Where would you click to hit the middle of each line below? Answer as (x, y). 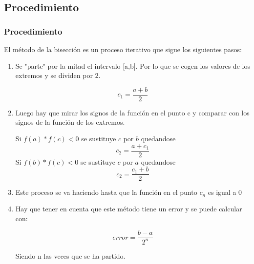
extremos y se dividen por (54, 75)
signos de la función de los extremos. (70, 122)
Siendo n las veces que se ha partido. (70, 255)
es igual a (222, 192)
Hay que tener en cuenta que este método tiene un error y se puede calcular (129, 208)
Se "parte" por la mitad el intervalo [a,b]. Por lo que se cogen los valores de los (133, 66)
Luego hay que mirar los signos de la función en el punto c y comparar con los (132, 112)
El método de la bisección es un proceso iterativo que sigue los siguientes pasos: (123, 49)
